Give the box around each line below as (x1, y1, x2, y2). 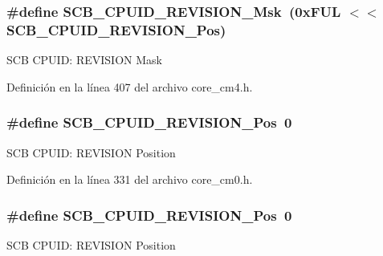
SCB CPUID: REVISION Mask (6, 51, 162, 68)
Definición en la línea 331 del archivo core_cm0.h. (6, 171, 253, 188)
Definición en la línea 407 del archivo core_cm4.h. (6, 78, 253, 95)
